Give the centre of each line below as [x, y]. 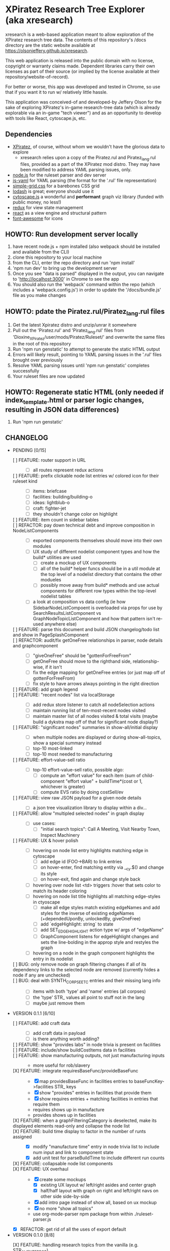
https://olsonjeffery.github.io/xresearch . [47, 51]
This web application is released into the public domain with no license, [80, 60]
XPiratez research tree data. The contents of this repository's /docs [76, 40]
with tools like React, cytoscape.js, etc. [46, 118]
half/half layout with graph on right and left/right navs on [99, 1190]
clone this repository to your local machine [57, 257]
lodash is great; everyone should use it [53, 191]
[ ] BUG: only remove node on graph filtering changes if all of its [79, 964]
